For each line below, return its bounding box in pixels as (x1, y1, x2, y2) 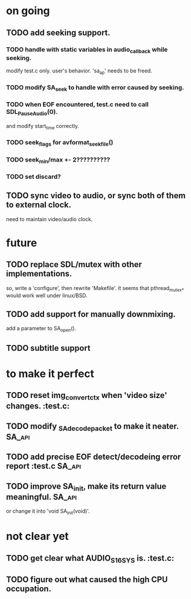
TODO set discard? (6, 172, 62, 180)
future (6, 236, 37, 249)
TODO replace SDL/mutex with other (6, 259, 142, 269)
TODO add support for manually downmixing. (6, 309, 176, 319)
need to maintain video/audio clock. (6, 215, 93, 222)
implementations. (6, 269, 72, 279)
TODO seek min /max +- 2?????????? (6, 155, 110, 164)
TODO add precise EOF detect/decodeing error (6, 452, 181, 462)
